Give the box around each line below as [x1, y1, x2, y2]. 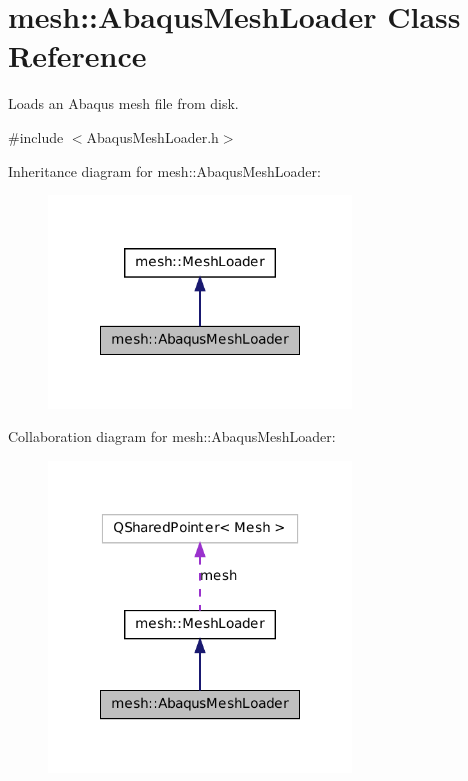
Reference [8, 35, 147, 76]
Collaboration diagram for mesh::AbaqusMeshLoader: [8, 426, 336, 447]
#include [8, 126, 64, 147]
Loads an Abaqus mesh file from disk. [8, 93, 239, 114]
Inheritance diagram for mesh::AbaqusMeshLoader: [8, 160, 321, 181]
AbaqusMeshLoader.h [86, 126, 219, 147]
